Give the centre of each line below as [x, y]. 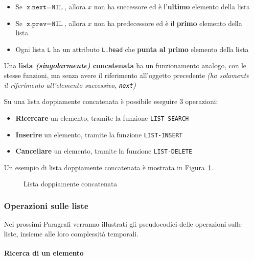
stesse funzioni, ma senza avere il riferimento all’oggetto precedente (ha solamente [127, 75]
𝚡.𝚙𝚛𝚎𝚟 [36, 24]
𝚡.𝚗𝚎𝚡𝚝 [36, 7]
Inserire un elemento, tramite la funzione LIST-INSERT [99, 134]
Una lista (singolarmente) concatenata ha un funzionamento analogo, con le [125, 65]
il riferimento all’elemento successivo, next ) [70, 85]
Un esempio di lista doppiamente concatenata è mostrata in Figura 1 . [109, 167]
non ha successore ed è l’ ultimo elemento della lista [172, 6]
